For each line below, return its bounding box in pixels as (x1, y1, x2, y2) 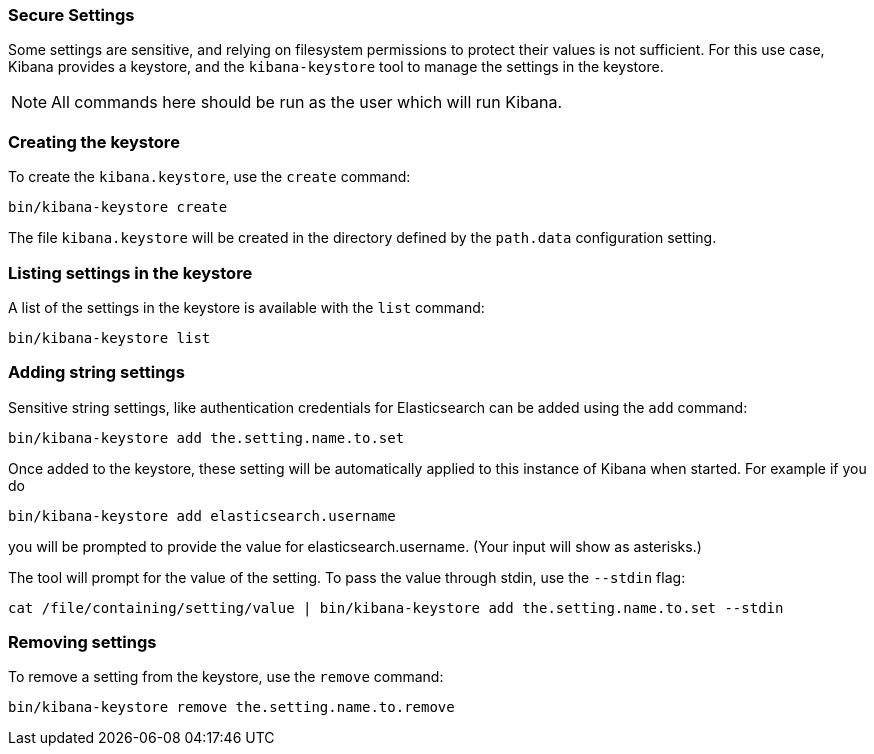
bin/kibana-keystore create (8, 199, 228, 216)
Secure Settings (8, 5, 135, 25)
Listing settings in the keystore (8, 262, 253, 283)
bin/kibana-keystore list (8, 329, 211, 346)
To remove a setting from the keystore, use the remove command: (8, 668, 444, 686)
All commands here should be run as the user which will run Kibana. (51, 92, 563, 113)
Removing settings (8, 632, 157, 652)
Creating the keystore (8, 131, 180, 152)
